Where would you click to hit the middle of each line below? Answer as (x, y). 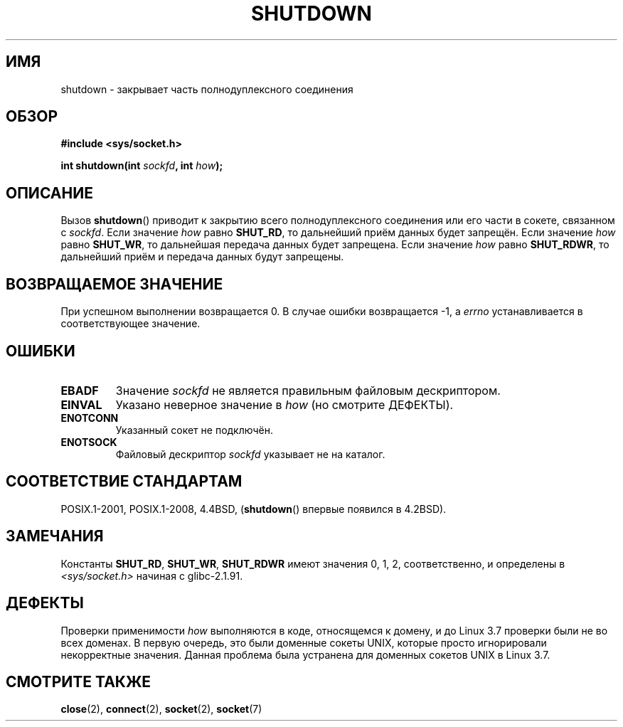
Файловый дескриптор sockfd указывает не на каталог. (250, 454)
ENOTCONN (90, 418)
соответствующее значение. (131, 324)
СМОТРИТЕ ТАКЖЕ (79, 681)
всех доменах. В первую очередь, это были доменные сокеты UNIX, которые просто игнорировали (304, 642)
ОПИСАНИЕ (49, 193)
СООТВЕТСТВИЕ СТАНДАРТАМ (124, 482)
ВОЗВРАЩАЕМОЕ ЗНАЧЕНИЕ (115, 284)
